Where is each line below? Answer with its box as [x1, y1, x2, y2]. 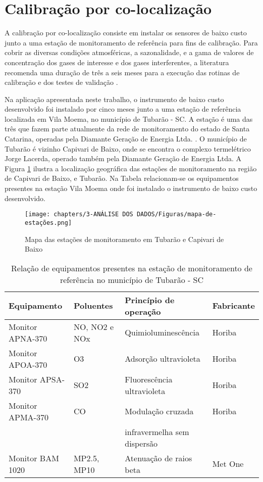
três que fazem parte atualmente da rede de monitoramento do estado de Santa [5, 123, 250, 134]
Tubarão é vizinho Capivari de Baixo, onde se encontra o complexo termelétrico [5, 143, 251, 154]
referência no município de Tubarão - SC [60, 273, 204, 285]
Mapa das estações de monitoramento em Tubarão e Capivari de [25, 233, 224, 244]
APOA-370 [9, 358, 47, 370]
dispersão [125, 437, 157, 449]
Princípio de [125, 294, 175, 306]
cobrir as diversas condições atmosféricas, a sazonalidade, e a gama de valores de [5, 47, 254, 58]
